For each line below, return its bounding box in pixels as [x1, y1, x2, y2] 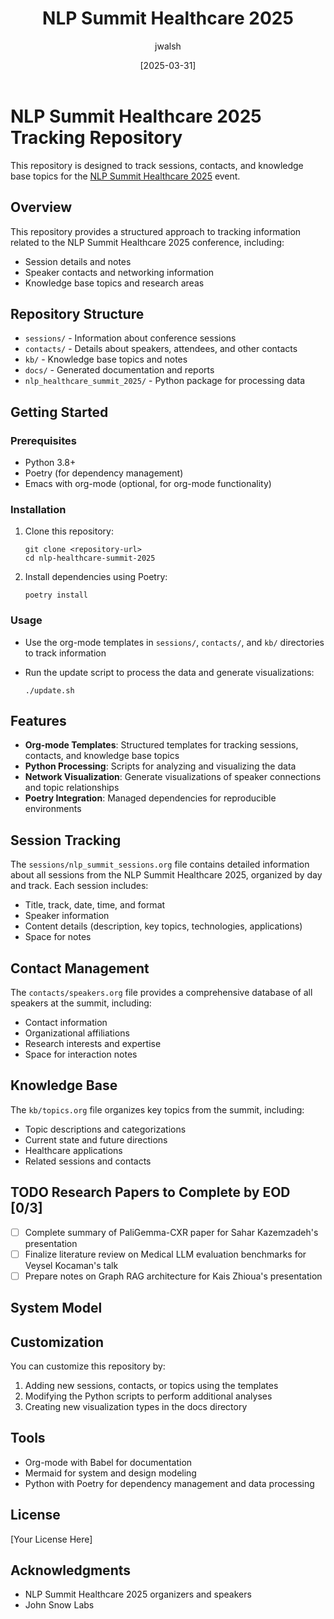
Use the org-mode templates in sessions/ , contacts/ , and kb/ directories [24, 636, 325, 648]
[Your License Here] [10, 1533, 93, 1545]
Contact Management [10, 960, 150, 977]
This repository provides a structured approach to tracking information [10, 225, 302, 237]
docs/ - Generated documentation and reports [24, 364, 215, 376]
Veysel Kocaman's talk [24, 1259, 119, 1271]
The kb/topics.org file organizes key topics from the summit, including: [10, 1103, 305, 1116]
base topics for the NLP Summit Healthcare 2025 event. [10, 170, 241, 182]
